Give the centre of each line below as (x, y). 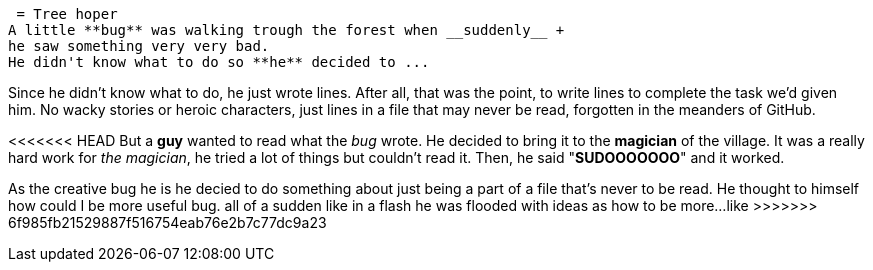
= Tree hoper (67, 14)
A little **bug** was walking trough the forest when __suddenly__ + (286, 30)
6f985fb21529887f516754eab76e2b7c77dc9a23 (167, 222)
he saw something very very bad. (139, 46)
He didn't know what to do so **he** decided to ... (219, 62)
